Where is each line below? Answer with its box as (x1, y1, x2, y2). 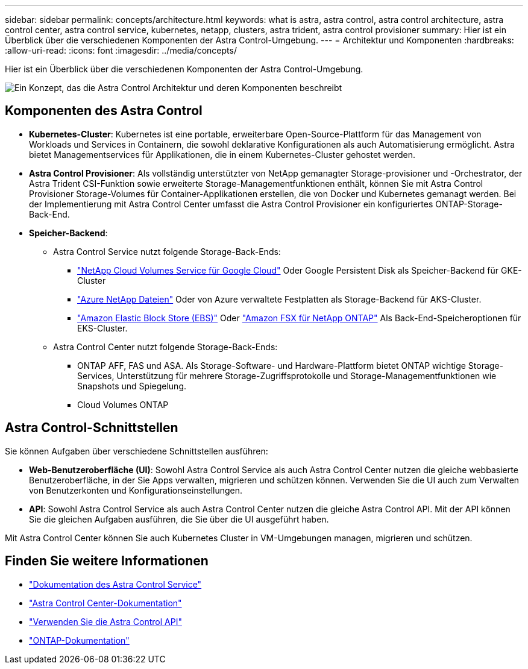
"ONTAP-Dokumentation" (29, 635, 130, 645)
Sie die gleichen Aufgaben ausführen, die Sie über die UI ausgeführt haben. (29, 514, 329, 524)
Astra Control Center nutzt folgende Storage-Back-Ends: (53, 341, 278, 352)
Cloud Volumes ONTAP (77, 399, 169, 410)
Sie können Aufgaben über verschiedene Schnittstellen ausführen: (5, 445, 268, 456)
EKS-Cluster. (77, 322, 128, 333)
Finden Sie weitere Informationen (5, 553, 209, 569)
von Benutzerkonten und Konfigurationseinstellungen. (29, 485, 243, 495)
